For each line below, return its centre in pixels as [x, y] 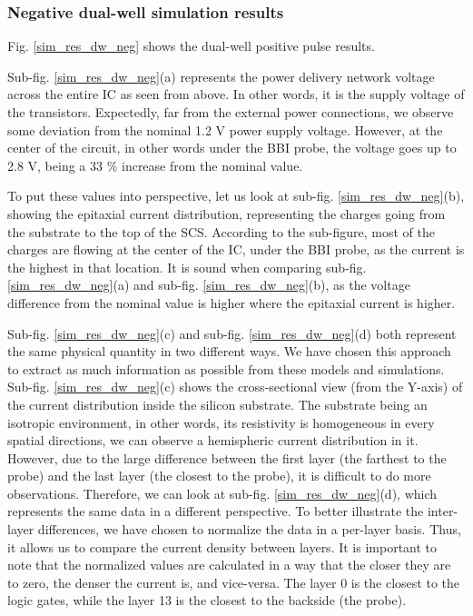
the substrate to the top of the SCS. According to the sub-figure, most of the [221, 231]
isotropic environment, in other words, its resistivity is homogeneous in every [221, 422]
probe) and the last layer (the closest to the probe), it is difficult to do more [219, 476]
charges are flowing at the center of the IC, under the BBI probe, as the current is [236, 249]
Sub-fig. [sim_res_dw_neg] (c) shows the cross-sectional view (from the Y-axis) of [235, 387]
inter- [443, 511]
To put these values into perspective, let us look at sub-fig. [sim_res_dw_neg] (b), [236, 196]
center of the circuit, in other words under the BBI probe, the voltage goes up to [232, 148]
